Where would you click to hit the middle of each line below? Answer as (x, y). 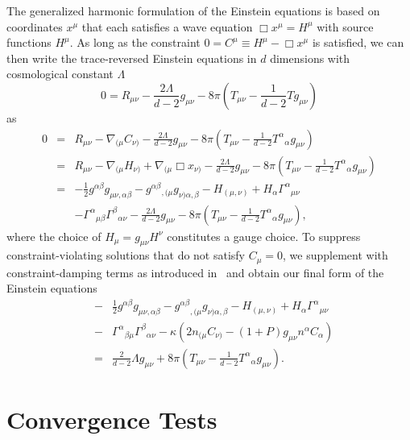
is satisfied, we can (358, 42)
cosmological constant (60, 74)
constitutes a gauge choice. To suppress (264, 236)
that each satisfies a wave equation (167, 26)
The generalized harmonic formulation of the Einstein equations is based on (193, 10)
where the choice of (54, 236)
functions (29, 42)
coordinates (35, 26)
